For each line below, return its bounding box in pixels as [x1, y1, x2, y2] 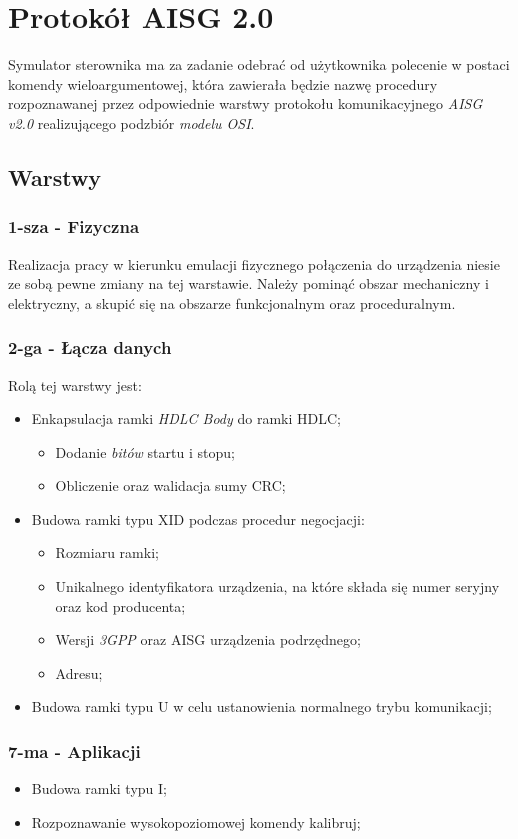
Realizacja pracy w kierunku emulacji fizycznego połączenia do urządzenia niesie [8, 253, 500, 274]
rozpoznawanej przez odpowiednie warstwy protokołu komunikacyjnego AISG [8, 93, 483, 114]
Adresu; [55, 662, 103, 683]
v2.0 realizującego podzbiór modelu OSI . [8, 112, 255, 133]
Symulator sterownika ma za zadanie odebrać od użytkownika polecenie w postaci [8, 54, 510, 75]
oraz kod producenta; [55, 595, 186, 616]
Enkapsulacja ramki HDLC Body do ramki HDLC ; [31, 408, 341, 429]
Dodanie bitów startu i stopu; [55, 441, 235, 462]
